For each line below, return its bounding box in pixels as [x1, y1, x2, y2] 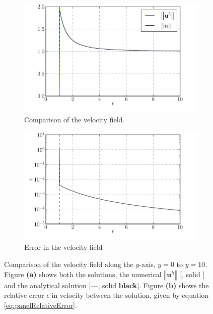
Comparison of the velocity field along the [4, 259, 133, 270]
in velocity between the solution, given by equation [51, 290, 209, 300]
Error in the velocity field [24, 242, 103, 252]
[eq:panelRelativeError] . [4, 299, 77, 310]
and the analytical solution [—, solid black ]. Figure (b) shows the [4, 280, 209, 290]
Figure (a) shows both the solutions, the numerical [4, 268, 162, 279]
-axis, [139, 259, 156, 270]
